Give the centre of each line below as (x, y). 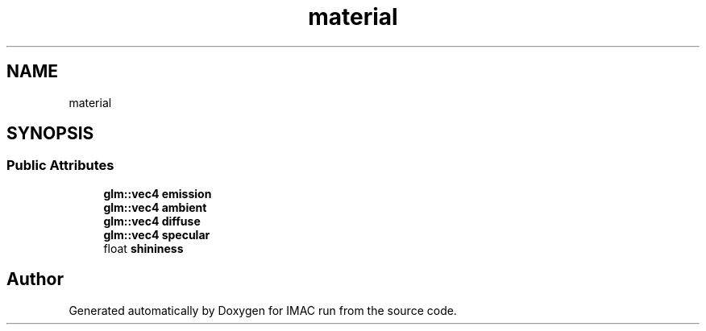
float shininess (143, 248)
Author (35, 279)
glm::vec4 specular (157, 234)
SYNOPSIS (50, 134)
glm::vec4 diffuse (152, 221)
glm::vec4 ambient (155, 207)
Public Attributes (60, 165)
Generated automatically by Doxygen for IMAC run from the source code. (263, 310)
